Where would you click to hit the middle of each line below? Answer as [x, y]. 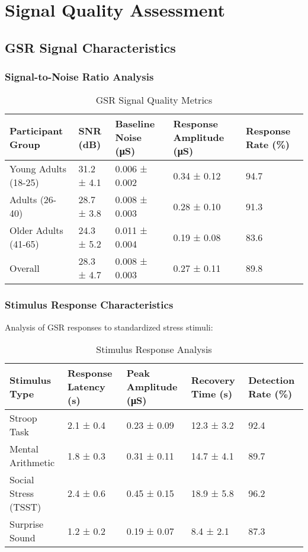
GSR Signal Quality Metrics [154, 100]
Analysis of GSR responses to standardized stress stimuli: [109, 327]
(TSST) [25, 507]
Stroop [23, 418]
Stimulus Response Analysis [154, 349]
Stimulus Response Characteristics [89, 305]
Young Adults [38, 169]
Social [22, 480]
